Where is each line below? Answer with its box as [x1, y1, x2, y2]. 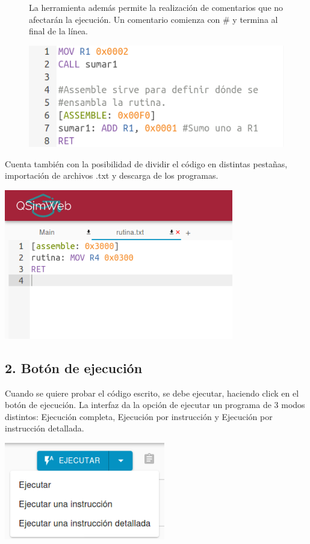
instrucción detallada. [5, 422, 84, 434]
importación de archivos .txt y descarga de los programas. [5, 169, 219, 182]
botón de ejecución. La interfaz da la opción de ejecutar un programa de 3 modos [5, 398, 305, 411]
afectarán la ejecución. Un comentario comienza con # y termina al [29, 13, 278, 25]
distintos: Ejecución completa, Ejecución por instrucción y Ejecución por [5, 410, 273, 422]
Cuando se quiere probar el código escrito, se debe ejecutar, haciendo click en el [5, 386, 299, 399]
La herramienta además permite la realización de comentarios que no [29, 1, 284, 13]
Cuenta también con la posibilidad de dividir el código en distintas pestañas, [5, 157, 288, 170]
